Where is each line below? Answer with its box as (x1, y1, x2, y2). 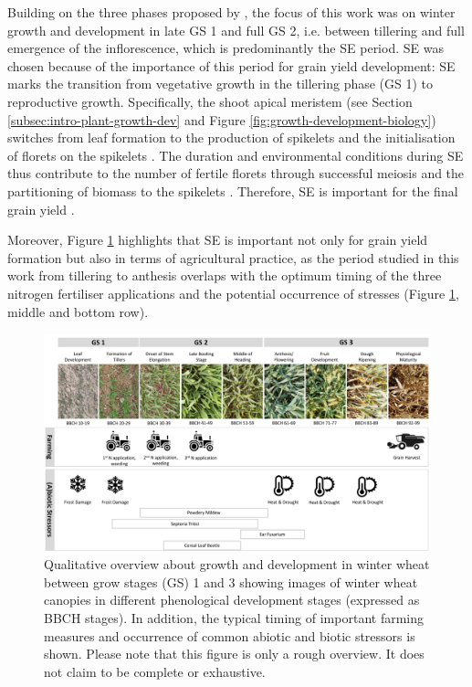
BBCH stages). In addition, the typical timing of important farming (44, 608, 424, 627)
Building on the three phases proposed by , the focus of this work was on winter (7, 3, 456, 21)
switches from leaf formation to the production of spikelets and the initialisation (7, 128, 456, 147)
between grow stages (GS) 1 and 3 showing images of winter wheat (44, 572, 418, 591)
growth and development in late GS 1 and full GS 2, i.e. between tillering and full (7, 20, 465, 39)
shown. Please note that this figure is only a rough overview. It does (44, 644, 425, 663)
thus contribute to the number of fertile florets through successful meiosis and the (7, 164, 465, 183)
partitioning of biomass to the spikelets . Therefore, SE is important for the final (7, 181, 458, 200)
